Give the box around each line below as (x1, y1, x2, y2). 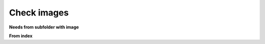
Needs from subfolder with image (9, 24, 79, 30)
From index (9, 33, 33, 39)
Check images (9, 7, 69, 18)
